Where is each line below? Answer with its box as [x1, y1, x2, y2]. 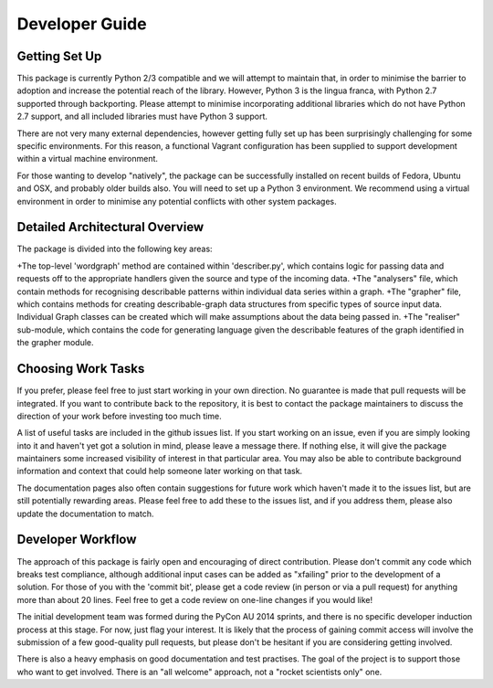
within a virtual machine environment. [16, 153, 159, 164]
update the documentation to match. [16, 508, 154, 519]
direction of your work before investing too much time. [16, 410, 223, 421]
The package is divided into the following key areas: [16, 243, 214, 255]
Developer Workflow [16, 532, 137, 547]
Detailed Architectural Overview [16, 219, 205, 235]
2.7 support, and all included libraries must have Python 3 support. [16, 111, 268, 122]
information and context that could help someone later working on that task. [16, 466, 303, 477]
